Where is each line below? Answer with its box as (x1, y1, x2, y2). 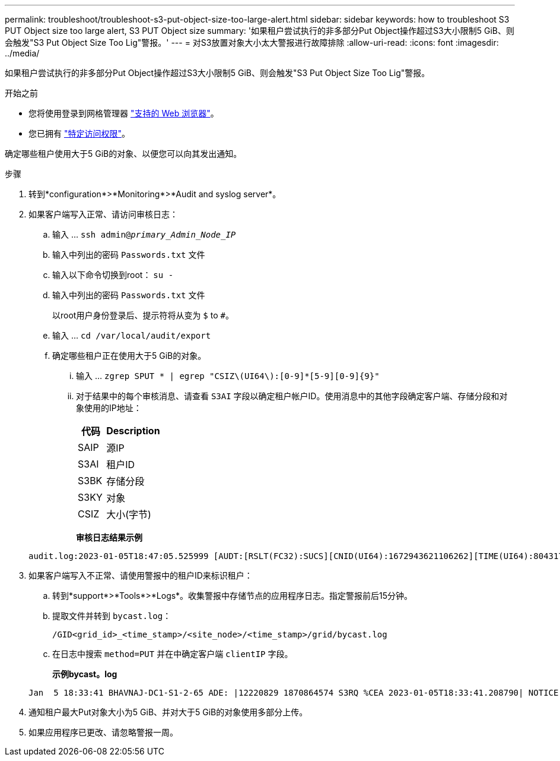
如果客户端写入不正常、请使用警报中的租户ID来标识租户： (28, 570, 253, 580)
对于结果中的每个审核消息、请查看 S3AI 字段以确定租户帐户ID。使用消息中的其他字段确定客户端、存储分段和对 (76, 391, 508, 401)
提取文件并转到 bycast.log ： (52, 611, 171, 621)
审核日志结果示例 (76, 532, 142, 542)
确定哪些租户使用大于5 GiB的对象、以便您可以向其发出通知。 (5, 149, 242, 159)
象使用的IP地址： (76, 403, 142, 413)
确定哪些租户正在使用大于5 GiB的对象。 (52, 350, 206, 361)
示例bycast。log (52, 669, 117, 679)
